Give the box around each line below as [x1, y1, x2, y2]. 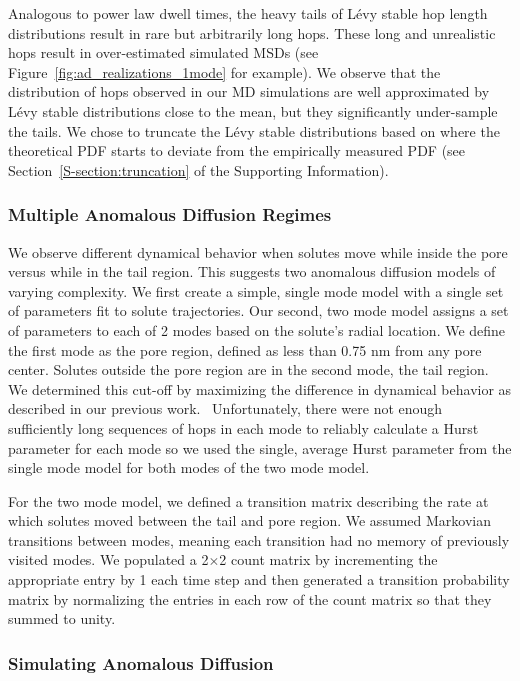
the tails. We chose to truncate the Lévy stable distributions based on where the [8, 120, 500, 141]
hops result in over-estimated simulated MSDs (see [8, 42, 319, 63]
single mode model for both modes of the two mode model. [8, 457, 370, 478]
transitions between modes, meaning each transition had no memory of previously [8, 529, 510, 550]
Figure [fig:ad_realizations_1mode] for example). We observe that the [8, 61, 441, 82]
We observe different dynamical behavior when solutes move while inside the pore [8, 241, 508, 262]
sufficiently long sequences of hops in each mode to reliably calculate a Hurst [8, 417, 479, 438]
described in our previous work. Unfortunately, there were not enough [8, 398, 443, 419]
